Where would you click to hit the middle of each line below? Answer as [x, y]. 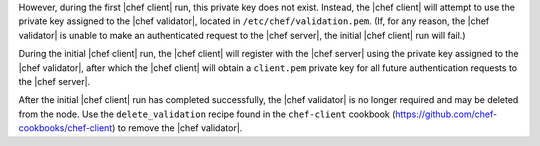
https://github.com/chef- [446, 114]
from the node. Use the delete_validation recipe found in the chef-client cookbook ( [207, 114]
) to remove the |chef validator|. [177, 128]
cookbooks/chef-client [65, 128]
